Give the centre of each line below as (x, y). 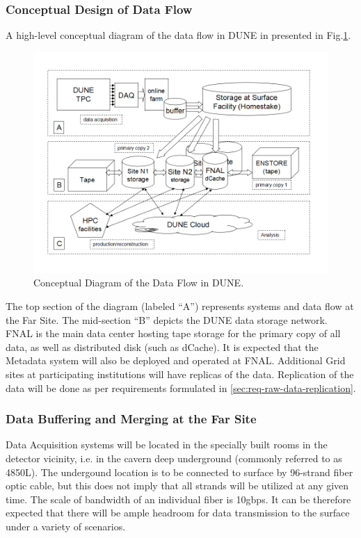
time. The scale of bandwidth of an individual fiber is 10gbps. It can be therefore (178, 499)
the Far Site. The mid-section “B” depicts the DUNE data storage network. (167, 319)
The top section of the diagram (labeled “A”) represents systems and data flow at (180, 306)
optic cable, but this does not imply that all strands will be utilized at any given (177, 486)
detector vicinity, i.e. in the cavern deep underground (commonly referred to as (174, 458)
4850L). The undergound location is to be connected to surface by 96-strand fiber (179, 472)
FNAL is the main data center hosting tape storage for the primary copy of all (173, 333)
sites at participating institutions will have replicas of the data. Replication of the (180, 374)
